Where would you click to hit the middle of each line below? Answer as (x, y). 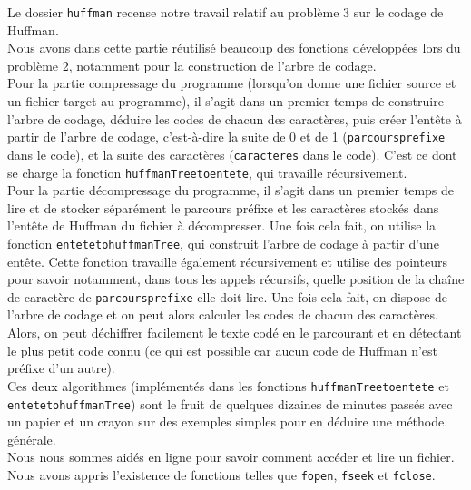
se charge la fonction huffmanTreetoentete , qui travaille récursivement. (207, 172)
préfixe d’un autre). (61, 368)
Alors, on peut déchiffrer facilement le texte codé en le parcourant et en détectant (235, 333)
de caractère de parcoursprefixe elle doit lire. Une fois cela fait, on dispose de (227, 296)
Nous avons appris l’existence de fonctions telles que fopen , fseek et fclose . (221, 474)
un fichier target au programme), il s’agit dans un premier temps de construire (226, 101)
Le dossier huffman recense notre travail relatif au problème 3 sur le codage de (226, 12)
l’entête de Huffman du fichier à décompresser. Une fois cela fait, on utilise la (222, 225)
